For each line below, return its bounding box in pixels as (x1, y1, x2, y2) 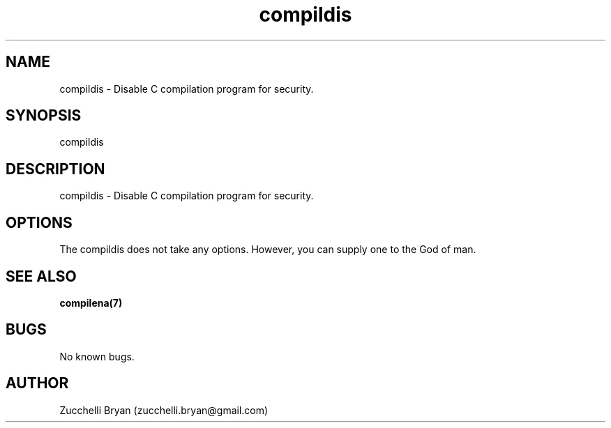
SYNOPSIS (6, 107, 82, 125)
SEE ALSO (6, 267, 77, 285)
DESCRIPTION (6, 160, 105, 178)
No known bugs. (59, 350, 135, 362)
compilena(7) (59, 296, 123, 309)
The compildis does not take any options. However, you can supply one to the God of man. (59, 243, 476, 256)
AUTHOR (6, 374, 69, 392)
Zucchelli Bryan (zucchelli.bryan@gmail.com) (59, 404, 269, 416)
